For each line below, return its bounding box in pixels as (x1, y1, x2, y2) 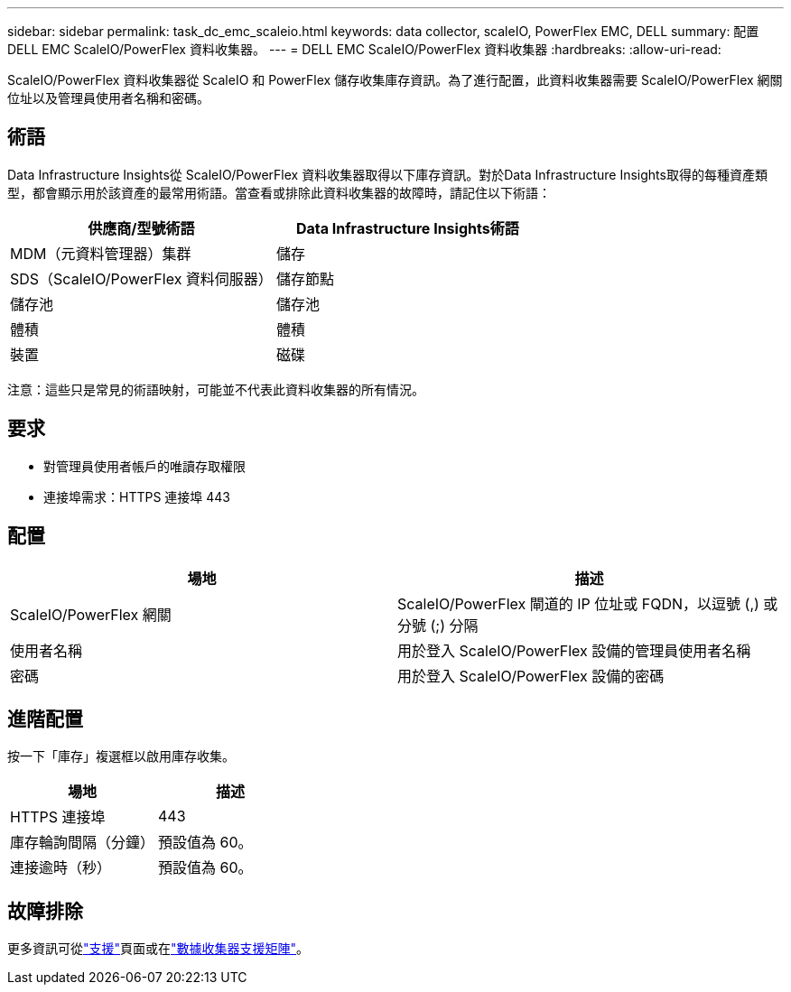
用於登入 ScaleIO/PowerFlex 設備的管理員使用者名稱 (397, 641, 751, 660)
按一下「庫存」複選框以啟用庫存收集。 (7, 748, 235, 765)
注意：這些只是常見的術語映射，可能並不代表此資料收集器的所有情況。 (7, 381, 424, 397)
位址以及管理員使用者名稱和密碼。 (7, 90, 209, 106)
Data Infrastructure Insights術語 (295, 218, 519, 237)
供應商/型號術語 (88, 218, 195, 237)
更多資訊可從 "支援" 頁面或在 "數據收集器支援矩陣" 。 (7, 941, 310, 957)
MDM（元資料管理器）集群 (10, 244, 191, 263)
